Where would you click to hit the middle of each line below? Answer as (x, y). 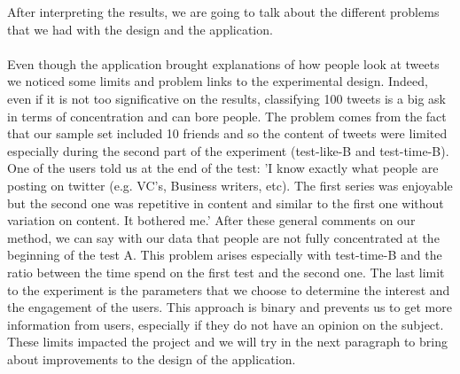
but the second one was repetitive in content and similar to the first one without (226, 203)
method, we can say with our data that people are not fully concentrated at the (223, 237)
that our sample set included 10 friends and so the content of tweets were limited (227, 133)
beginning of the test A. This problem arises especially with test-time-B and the (225, 255)
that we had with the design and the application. (140, 29)
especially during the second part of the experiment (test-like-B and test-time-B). (228, 150)
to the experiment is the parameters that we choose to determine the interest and (229, 289)
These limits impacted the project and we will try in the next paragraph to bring (227, 342)
